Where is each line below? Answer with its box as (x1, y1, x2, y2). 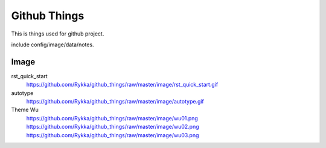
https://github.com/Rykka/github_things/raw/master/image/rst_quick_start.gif (26, 81, 219, 88)
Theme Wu (11, 106, 39, 114)
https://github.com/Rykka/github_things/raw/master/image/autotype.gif (26, 98, 205, 105)
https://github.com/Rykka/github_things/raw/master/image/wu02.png (26, 123, 199, 131)
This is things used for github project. (11, 30, 104, 37)
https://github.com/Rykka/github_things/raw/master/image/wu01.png (26, 114, 199, 122)
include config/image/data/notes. (11, 41, 94, 48)
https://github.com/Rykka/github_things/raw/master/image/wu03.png (26, 131, 199, 138)
